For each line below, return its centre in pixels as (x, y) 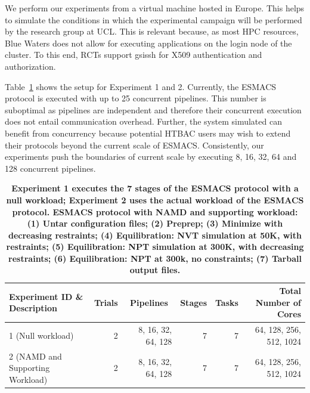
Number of (278, 302)
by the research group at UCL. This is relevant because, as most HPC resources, (152, 31)
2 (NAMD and (35, 356)
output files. (155, 270)
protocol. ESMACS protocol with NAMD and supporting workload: (155, 211)
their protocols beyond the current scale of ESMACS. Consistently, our (134, 145)
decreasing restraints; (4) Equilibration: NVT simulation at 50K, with (155, 235)
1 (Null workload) (41, 335)
